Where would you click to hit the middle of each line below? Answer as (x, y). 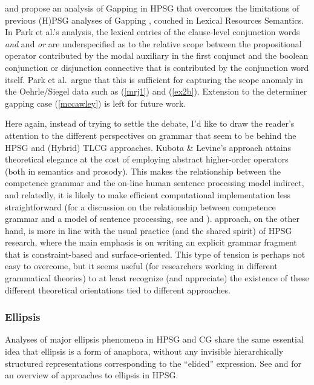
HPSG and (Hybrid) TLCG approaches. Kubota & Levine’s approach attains (148, 147)
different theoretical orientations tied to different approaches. (118, 290)
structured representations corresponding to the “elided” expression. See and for (153, 363)
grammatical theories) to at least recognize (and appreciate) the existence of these (157, 278)
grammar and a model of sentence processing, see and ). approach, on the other (152, 219)
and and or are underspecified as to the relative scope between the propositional (153, 43)
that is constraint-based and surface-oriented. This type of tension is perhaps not (155, 254)
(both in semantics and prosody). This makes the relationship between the (143, 171)
